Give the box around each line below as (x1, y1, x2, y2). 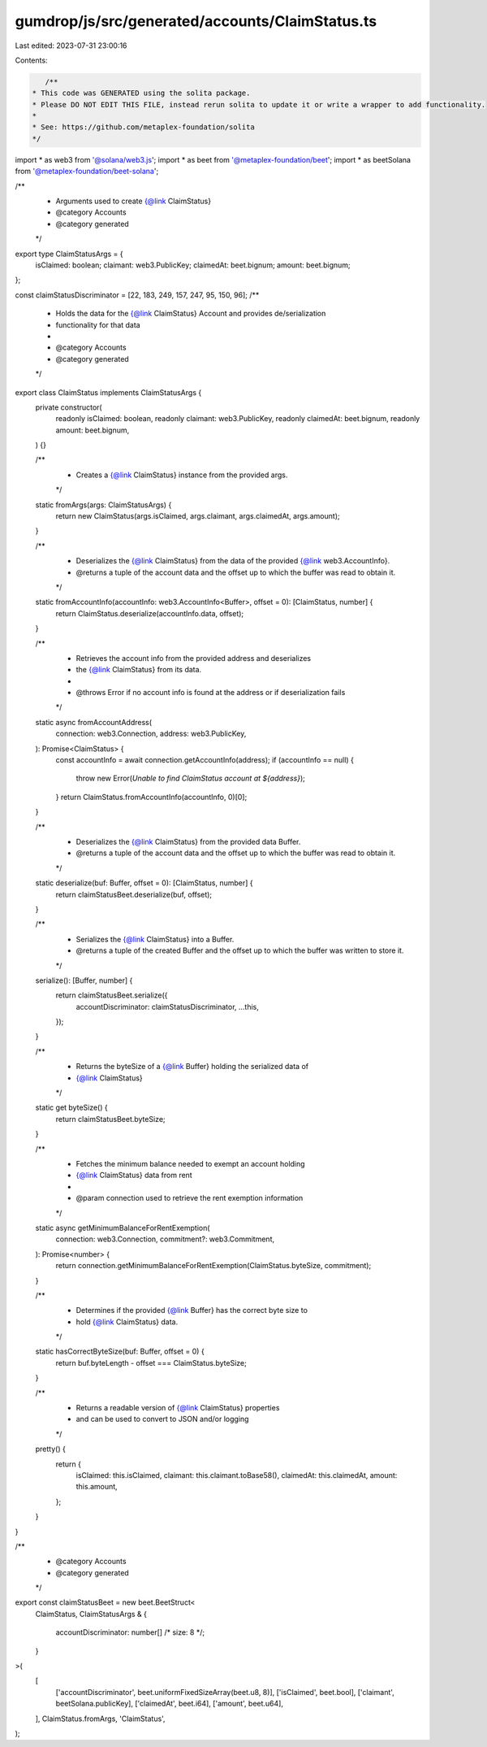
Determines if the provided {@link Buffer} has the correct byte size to (75, 1306, 308, 1315)
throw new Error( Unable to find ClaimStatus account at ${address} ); (75, 773, 306, 784)
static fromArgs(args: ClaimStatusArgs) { (35, 500, 172, 510)
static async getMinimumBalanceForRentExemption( (35, 1223, 210, 1232)
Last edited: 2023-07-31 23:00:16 (15, 41, 127, 50)
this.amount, (75, 1482, 118, 1492)
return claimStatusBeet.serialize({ (55, 990, 168, 1000)
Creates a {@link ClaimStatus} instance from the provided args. (75, 470, 288, 480)
